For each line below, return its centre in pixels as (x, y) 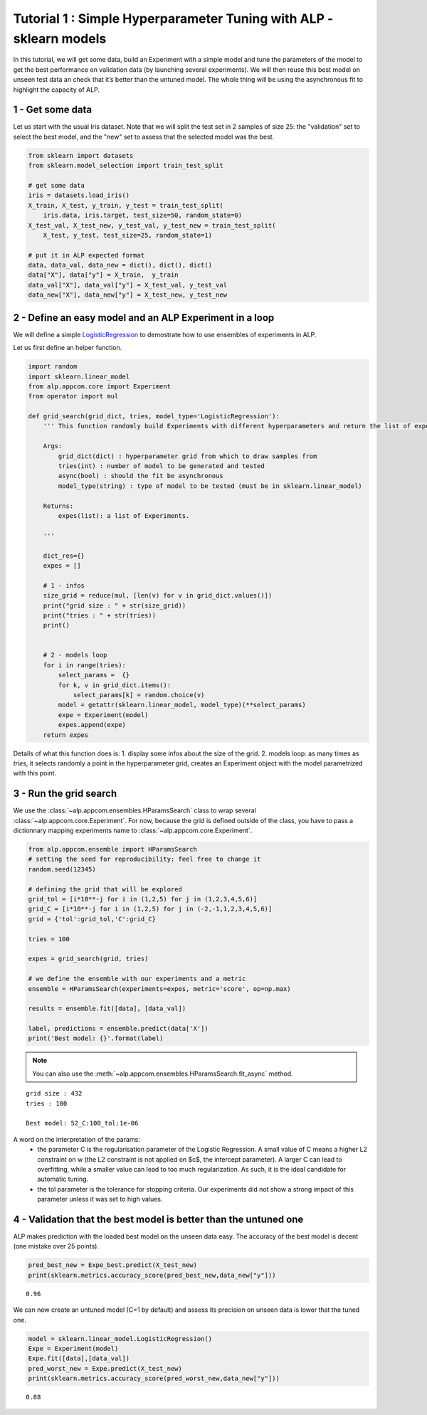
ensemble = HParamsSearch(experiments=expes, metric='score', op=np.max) (159, 989)
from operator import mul (73, 396)
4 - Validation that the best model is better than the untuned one (158, 1219)
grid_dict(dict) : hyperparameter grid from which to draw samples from (188, 456)
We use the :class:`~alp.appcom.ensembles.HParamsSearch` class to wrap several (135, 810)
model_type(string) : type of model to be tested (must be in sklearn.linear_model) (210, 486)
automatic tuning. (63, 1179)
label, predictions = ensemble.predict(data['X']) (118, 1029)
